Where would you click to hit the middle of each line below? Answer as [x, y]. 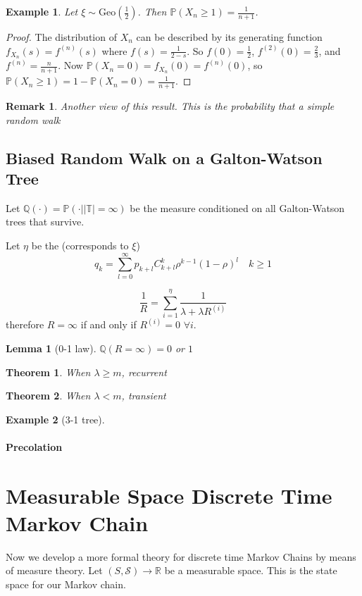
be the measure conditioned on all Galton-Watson [237, 207]
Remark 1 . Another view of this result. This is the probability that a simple [170, 106]
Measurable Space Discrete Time [169, 495]
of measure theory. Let [54, 570]
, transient [144, 396]
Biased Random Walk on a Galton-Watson [164, 157]
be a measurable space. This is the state [251, 570]
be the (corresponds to [80, 246]
